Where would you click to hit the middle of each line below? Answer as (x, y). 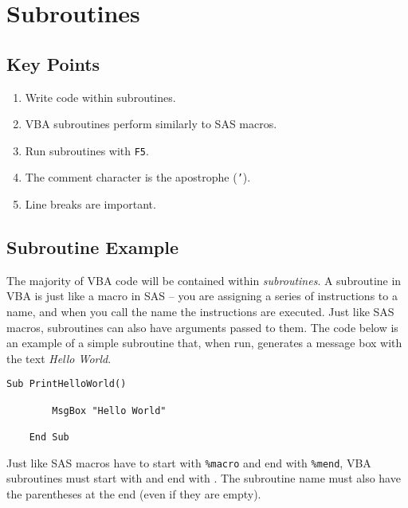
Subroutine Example (92, 247)
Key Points (53, 63)
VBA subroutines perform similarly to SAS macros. (151, 124)
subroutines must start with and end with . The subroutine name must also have (204, 478)
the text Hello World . (59, 358)
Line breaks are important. (90, 204)
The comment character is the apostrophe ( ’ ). (138, 177)
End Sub (49, 438)
